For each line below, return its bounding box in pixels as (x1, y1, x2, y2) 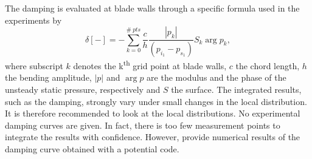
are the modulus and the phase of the (147, 71, 286, 84)
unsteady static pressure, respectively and (5, 83, 161, 95)
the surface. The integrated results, (171, 83, 302, 95)
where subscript (5, 59, 63, 72)
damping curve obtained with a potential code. (5, 142, 179, 155)
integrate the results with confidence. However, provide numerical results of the (5, 130, 300, 143)
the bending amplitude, (5, 71, 92, 84)
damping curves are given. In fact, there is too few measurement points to (5, 118, 280, 131)
